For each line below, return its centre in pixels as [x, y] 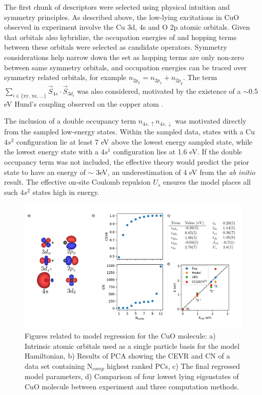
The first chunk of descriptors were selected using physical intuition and [117, 7]
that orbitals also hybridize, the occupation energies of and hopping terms [120, 37]
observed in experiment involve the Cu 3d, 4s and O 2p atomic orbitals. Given [127, 27]
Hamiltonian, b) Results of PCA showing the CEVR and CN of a [127, 356]
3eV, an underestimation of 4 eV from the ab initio [176, 172]
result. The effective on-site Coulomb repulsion [77, 182]
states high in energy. [66, 192]
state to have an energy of [45, 172]
